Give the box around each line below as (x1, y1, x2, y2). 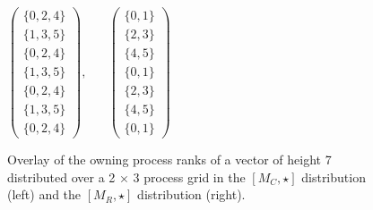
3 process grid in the (133, 167, 246, 186)
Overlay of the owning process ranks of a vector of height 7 (7, 150, 332, 169)
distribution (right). (137, 185, 246, 204)
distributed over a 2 (7, 167, 116, 186)
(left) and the (7, 185, 82, 204)
